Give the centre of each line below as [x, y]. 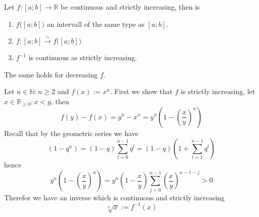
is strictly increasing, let [218, 91]
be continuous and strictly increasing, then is [130, 7]
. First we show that [141, 91]
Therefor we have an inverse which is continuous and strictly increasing [115, 197]
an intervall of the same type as [96, 24]
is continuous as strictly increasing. [83, 57]
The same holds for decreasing [51, 74]
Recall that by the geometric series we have [71, 133]
